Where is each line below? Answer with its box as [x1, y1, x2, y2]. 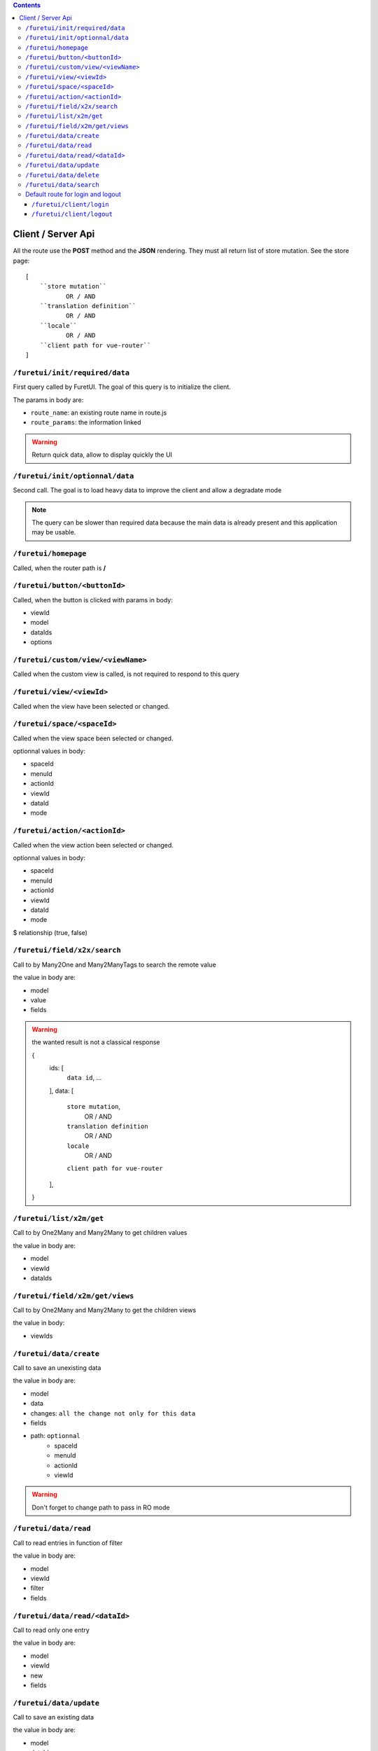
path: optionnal [30, 1432, 80, 1440]
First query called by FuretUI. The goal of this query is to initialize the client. [13, 382, 231, 392]
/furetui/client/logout [31, 210, 113, 219]
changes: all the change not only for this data [30, 1409, 196, 1418]
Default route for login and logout [25, 190, 122, 199]
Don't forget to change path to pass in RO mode [31, 1503, 170, 1511]
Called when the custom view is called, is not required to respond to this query [13, 670, 239, 679]
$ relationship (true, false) [13, 928, 87, 936]
